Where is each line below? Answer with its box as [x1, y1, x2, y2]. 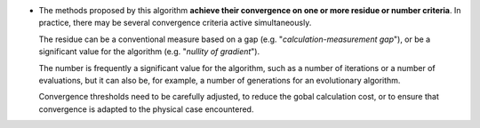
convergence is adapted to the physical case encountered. [38, 103, 254, 115]
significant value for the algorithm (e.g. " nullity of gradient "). [38, 46, 260, 57]
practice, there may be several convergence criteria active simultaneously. [38, 18, 312, 28]
